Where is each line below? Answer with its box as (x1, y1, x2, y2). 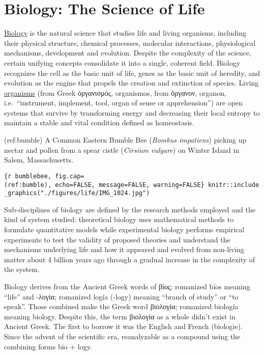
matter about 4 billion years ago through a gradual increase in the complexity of (4, 254, 255, 264)
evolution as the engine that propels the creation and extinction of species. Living (4, 77, 259, 88)
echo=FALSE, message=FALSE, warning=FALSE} (55, 181, 204, 188)
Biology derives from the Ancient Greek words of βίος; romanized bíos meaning (4, 281, 250, 291)
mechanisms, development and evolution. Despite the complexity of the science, (4, 47, 252, 58)
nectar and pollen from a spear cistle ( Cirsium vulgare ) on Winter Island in (4, 144, 240, 155)
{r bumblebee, (4, 172, 52, 180)
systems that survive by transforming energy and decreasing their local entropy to (4, 107, 260, 118)
